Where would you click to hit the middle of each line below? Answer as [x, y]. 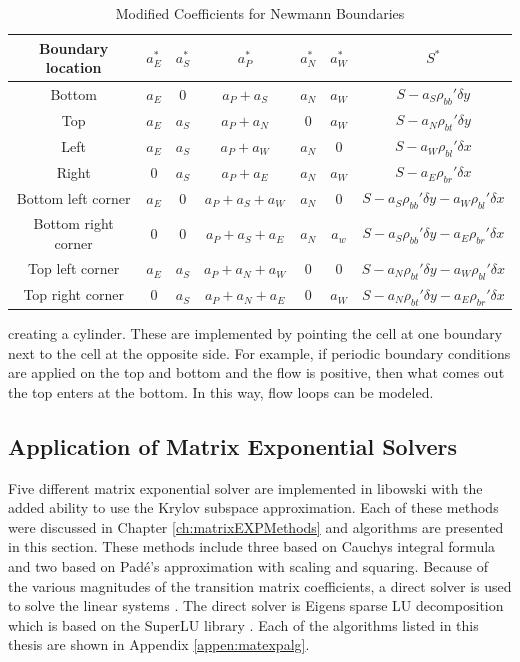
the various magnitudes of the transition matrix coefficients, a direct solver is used [260, 585]
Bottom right [73, 223]
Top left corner [74, 268]
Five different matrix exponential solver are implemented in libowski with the [245, 487]
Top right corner [73, 294]
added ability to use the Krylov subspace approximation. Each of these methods [253, 507]
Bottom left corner [73, 197]
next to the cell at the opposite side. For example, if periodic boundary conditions [259, 352]
